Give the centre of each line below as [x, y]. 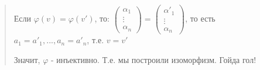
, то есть [200, 18]
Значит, [27, 59]
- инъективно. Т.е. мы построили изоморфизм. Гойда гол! [153, 59]
